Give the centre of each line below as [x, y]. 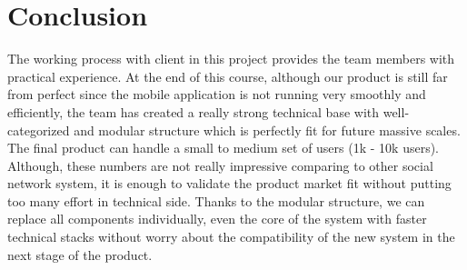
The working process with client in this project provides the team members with [231, 59]
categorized [39, 130]
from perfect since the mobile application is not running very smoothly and [217, 94]
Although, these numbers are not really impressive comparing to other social [220, 165]
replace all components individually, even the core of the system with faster [217, 219]
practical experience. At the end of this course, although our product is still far [228, 76]
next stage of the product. [80, 254]
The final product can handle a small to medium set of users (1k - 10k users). [223, 148]
